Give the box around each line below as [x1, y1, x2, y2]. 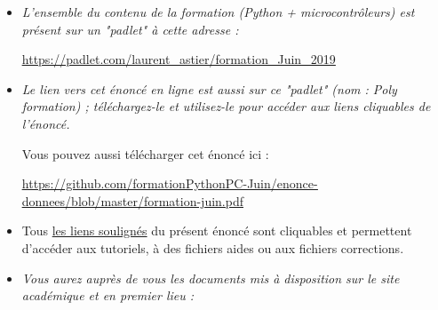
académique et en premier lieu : [21, 286, 195, 305]
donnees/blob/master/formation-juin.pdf [21, 191, 243, 210]
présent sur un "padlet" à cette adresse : [21, 20, 239, 38]
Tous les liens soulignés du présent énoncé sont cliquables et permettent [21, 221, 412, 240]
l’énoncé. [21, 114, 70, 132]
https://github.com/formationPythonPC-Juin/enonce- [21, 174, 318, 193]
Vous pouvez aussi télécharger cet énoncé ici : [21, 144, 269, 163]
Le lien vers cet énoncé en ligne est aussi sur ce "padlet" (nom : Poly [21, 79, 397, 98]
